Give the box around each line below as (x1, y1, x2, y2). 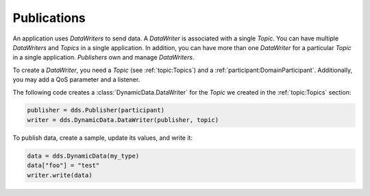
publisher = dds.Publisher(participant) (27, 106, 164, 114)
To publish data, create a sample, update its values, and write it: (12, 134, 193, 142)
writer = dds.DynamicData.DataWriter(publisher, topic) (27, 116, 219, 123)
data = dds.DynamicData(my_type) (27, 151, 140, 160)
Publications (12, 10, 86, 25)
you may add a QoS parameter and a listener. (12, 75, 140, 84)
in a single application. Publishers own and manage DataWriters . (12, 53, 195, 62)
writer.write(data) (27, 171, 92, 179)
